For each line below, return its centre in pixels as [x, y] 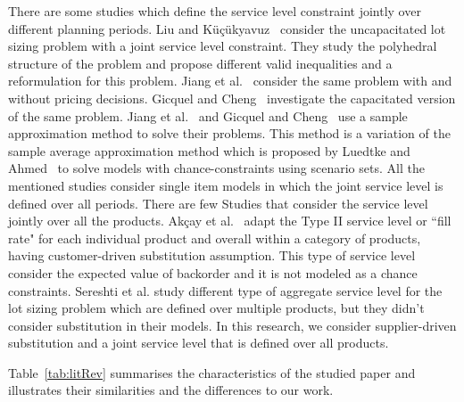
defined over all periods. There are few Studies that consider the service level [218, 203]
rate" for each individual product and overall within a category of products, [215, 238]
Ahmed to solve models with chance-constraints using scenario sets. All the [216, 168]
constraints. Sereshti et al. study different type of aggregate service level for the [225, 290]
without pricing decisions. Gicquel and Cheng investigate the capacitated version [232, 98]
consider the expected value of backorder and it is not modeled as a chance [213, 272]
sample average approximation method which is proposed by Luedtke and [209, 150]
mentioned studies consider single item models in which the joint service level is [226, 185]
